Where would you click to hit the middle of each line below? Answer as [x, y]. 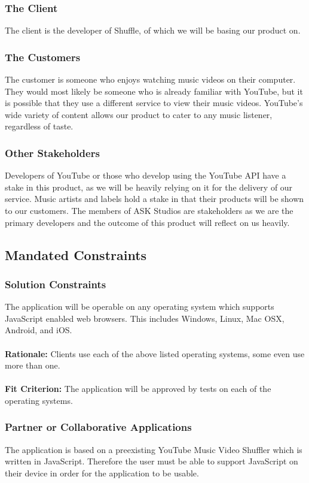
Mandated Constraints [76, 254]
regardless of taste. [39, 126]
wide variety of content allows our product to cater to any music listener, [139, 114]
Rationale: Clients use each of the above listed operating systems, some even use [155, 353]
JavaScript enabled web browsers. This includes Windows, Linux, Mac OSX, [145, 318]
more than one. [33, 365]
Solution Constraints [56, 284]
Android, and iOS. [39, 330]
